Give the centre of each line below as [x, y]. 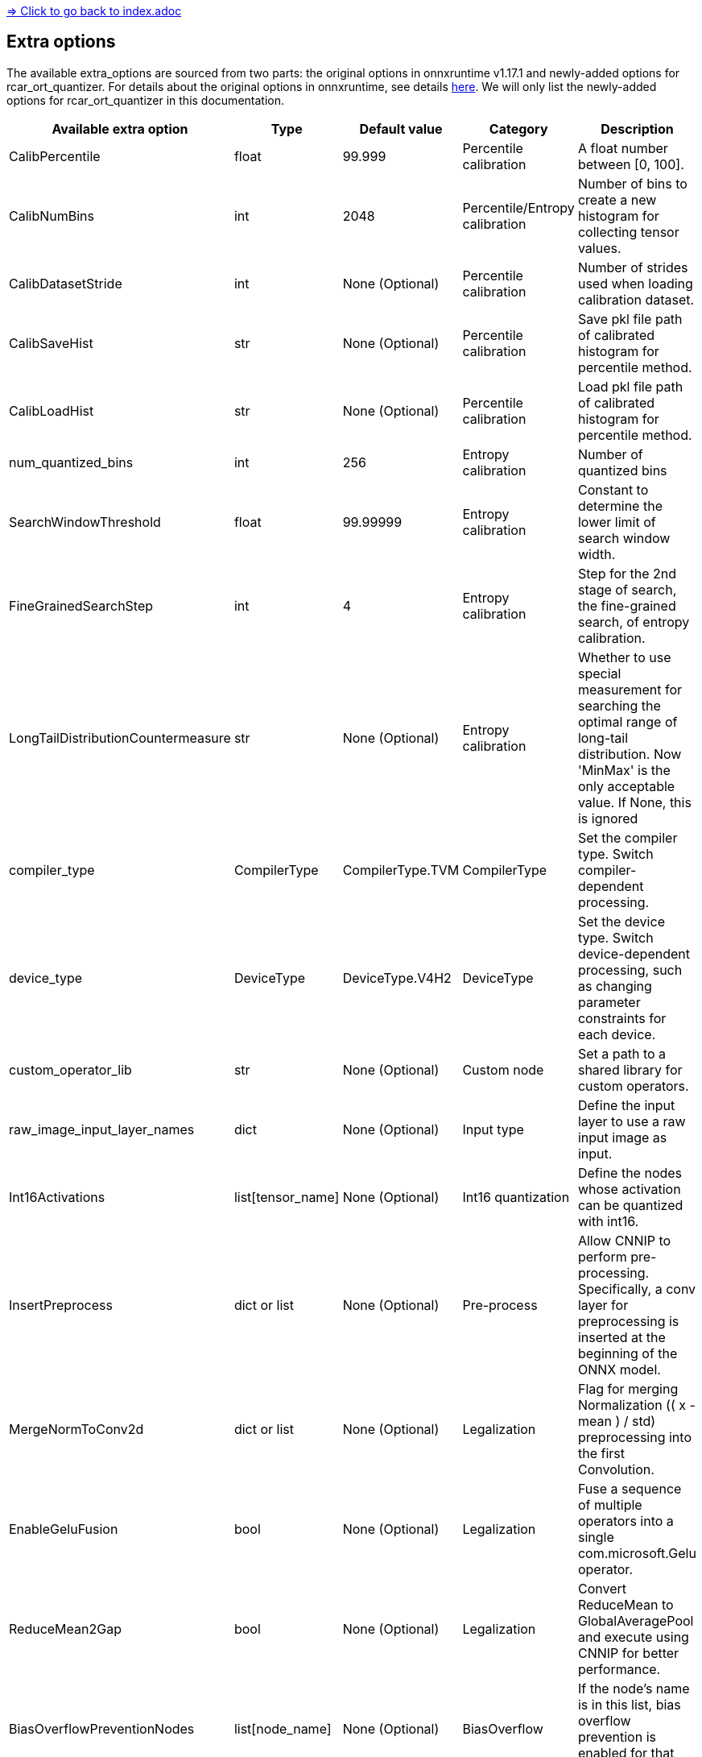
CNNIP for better [628, 1653]
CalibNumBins [52, 215]
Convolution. [616, 1469]
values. [599, 248]
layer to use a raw [632, 1121]
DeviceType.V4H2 [397, 978]
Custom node [503, 1069]
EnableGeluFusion [64, 1529]
